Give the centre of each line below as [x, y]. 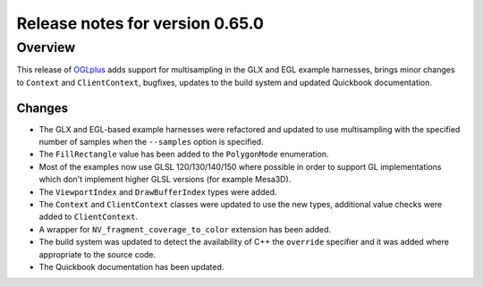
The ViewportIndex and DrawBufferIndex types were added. [158, 191]
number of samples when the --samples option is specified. [151, 142]
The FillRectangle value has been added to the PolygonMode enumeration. [184, 154]
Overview [46, 47]
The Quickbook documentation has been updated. [131, 266]
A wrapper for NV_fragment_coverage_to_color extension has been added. [185, 229]
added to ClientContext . [89, 217]
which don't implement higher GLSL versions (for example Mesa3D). [165, 180]
